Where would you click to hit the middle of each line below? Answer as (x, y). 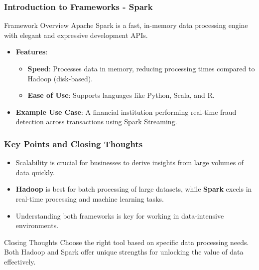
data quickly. (35, 172)
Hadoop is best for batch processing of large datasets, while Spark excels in (134, 189)
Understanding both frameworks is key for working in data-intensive (120, 215)
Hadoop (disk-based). (60, 78)
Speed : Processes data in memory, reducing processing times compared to (141, 68)
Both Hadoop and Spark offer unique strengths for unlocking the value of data (124, 252)
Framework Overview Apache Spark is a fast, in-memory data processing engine (126, 25)
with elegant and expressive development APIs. (76, 35)
